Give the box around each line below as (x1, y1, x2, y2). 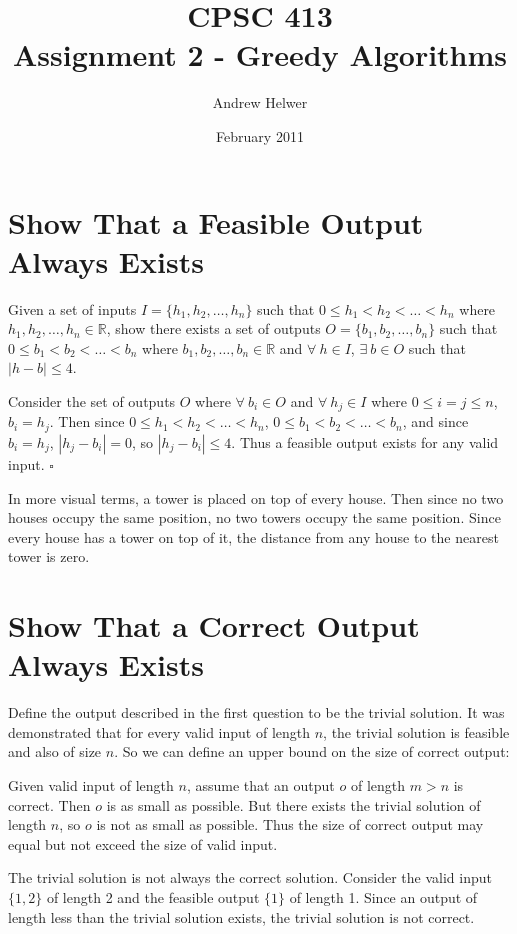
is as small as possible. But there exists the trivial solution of (106, 794, 481, 815)
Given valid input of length (8, 774, 174, 795)
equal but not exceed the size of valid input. (8, 833, 278, 854)
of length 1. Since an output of (289, 886, 478, 907)
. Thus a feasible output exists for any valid (231, 431, 499, 452)
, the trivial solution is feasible (323, 721, 510, 742)
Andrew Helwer (212, 92, 308, 113)
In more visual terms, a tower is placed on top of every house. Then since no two (8, 487, 504, 508)
